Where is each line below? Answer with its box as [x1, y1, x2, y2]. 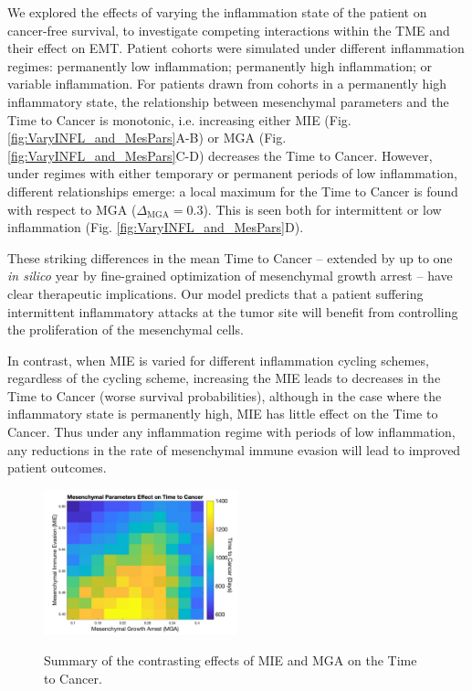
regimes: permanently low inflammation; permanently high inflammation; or [7, 56, 432, 75]
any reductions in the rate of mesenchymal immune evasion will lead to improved [7, 440, 461, 459]
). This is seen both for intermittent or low [203, 199, 442, 218]
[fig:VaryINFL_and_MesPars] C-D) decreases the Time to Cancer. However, [7, 145, 433, 165]
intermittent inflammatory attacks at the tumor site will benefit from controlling [7, 302, 458, 321]
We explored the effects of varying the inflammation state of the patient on [7, 3, 427, 21]
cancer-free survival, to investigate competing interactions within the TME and [7, 20, 450, 39]
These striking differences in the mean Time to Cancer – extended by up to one [7, 248, 453, 267]
